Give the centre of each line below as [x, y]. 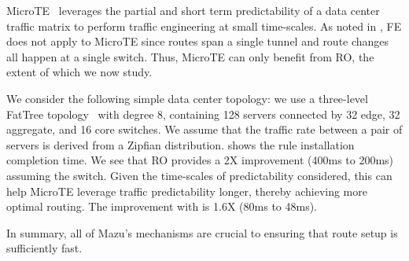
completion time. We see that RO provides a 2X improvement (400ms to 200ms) [200, 160]
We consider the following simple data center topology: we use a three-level [187, 98]
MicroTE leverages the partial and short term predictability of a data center [193, 10]
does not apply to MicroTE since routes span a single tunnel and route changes [198, 41]
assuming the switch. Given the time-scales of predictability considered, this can [199, 175]
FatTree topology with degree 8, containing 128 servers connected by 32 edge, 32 [203, 114]
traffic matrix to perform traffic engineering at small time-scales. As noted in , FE [204, 26]
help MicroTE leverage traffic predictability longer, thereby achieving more [187, 191]
